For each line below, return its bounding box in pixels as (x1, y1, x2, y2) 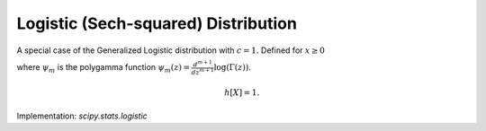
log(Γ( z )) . (213, 62, 251, 73)
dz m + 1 (191, 66, 215, 76)
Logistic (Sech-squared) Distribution (16, 13, 297, 33)
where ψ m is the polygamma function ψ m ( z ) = (16, 62, 191, 75)
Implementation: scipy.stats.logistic (16, 110, 148, 121)
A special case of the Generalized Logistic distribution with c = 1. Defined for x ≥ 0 (16, 45, 326, 56)
